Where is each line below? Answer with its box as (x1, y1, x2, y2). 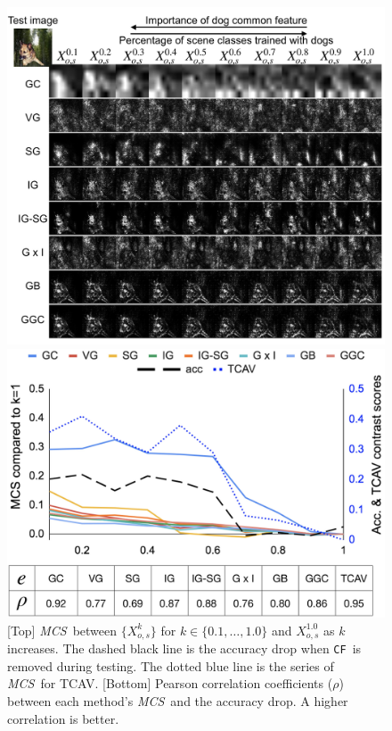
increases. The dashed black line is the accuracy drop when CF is (7, 639, 362, 658)
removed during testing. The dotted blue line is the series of (7, 656, 334, 675)
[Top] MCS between (7, 620, 118, 639)
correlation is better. (7, 709, 119, 727)
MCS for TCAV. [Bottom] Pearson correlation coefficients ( (7, 674, 333, 693)
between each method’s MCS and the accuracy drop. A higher (7, 691, 348, 710)
